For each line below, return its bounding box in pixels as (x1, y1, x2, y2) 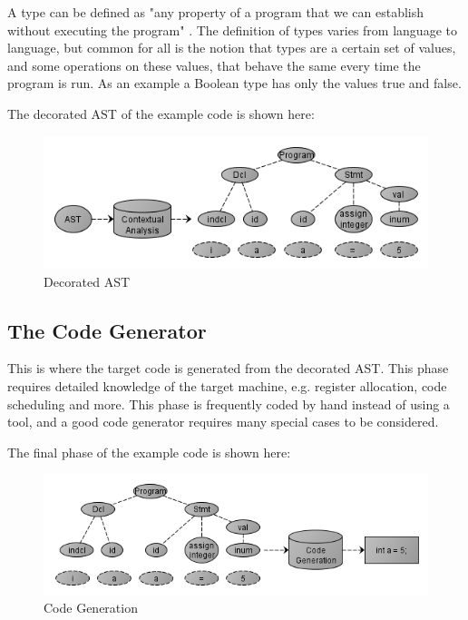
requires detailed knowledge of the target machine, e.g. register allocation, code (7, 377, 447, 395)
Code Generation (44, 598, 138, 617)
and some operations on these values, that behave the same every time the (7, 55, 421, 74)
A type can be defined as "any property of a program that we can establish (7, 3, 424, 21)
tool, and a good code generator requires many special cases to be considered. (7, 412, 439, 431)
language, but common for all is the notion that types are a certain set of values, (7, 38, 456, 57)
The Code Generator (7, 316, 207, 344)
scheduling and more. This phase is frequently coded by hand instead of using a (7, 394, 450, 413)
